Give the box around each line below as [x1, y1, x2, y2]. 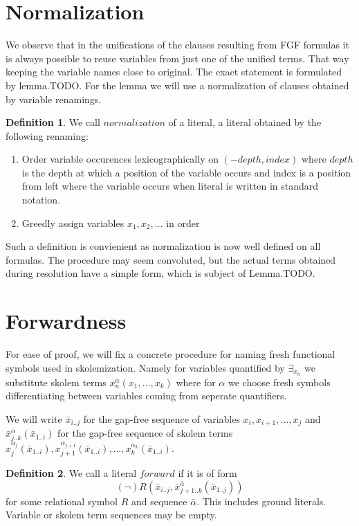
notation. [21, 192, 61, 207]
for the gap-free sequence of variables [83, 411, 240, 426]
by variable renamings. [6, 91, 102, 106]
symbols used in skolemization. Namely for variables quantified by [6, 360, 285, 374]
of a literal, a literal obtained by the [168, 115, 322, 129]
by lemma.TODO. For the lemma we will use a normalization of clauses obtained [6, 78, 349, 92]
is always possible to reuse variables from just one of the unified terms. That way [6, 51, 349, 65]
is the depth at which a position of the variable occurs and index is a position [21, 165, 351, 179]
